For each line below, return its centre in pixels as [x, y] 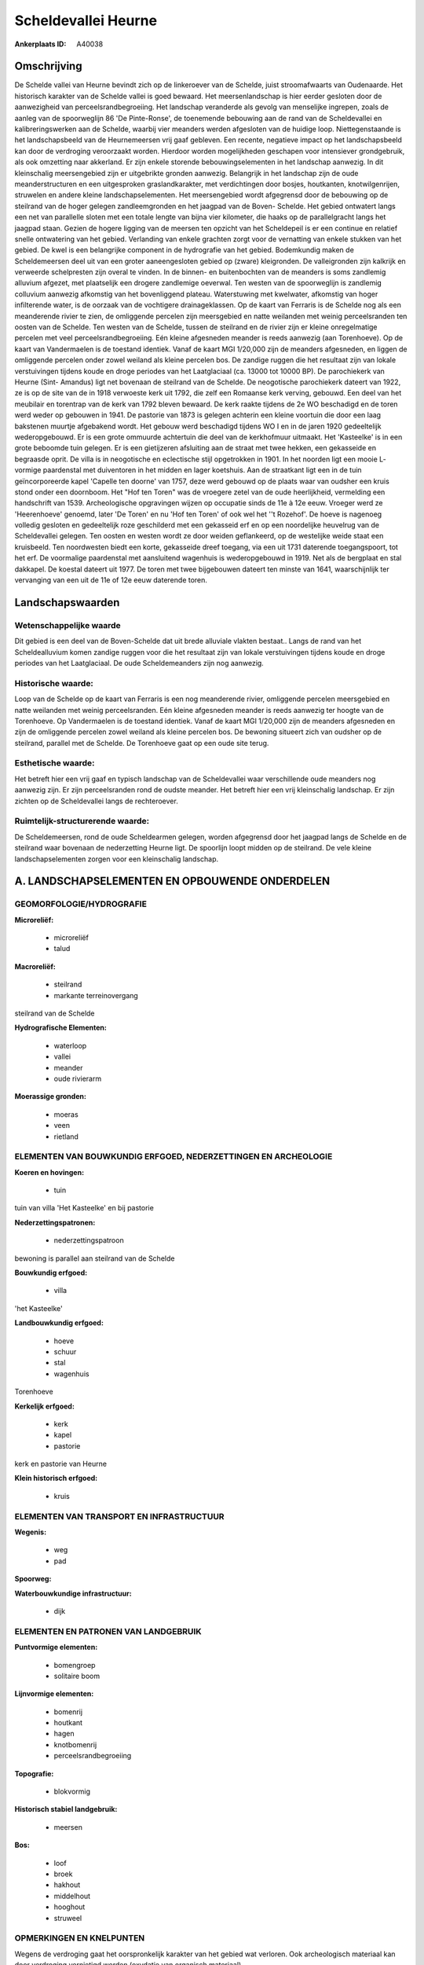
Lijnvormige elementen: [54, 1694]
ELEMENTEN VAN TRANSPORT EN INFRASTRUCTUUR [119, 1516]
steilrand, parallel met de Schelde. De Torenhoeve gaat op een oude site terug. [142, 743]
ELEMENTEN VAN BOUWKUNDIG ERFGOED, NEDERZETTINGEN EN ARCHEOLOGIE [174, 1157]
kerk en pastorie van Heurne [61, 1464]
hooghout [69, 1907]
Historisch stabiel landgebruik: [66, 1809]
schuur [65, 1351]
